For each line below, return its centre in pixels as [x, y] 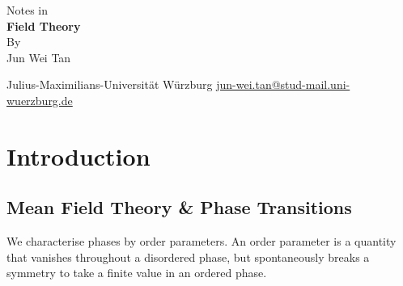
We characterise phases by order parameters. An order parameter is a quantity [201, 241]
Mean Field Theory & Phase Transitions [179, 207]
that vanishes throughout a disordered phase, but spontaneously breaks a [188, 257]
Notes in [28, 10]
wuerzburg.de [40, 100]
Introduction [78, 156]
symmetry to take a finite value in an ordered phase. [137, 273]
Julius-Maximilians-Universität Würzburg [110, 84]
